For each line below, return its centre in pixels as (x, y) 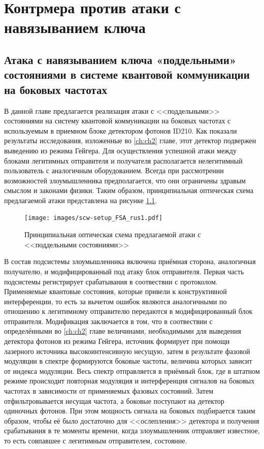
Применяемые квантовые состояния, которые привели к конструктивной (115, 291)
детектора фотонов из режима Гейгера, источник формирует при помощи (117, 341)
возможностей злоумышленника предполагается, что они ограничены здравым (125, 180)
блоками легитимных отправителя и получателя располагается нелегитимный (123, 160)
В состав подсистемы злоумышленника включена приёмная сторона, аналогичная (130, 261)
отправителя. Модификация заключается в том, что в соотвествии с (108, 321)
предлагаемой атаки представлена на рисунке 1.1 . (81, 200)
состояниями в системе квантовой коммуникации (127, 74)
